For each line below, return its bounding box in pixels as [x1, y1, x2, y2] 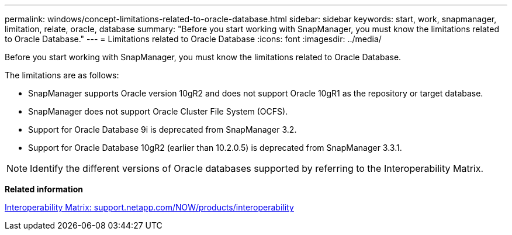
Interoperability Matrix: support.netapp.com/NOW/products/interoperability [5, 202, 294, 212]
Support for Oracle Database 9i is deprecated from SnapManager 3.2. [28, 125, 297, 134]
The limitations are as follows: [5, 70, 119, 80]
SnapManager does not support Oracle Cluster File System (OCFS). [28, 106, 288, 116]
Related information [5, 184, 84, 194]
